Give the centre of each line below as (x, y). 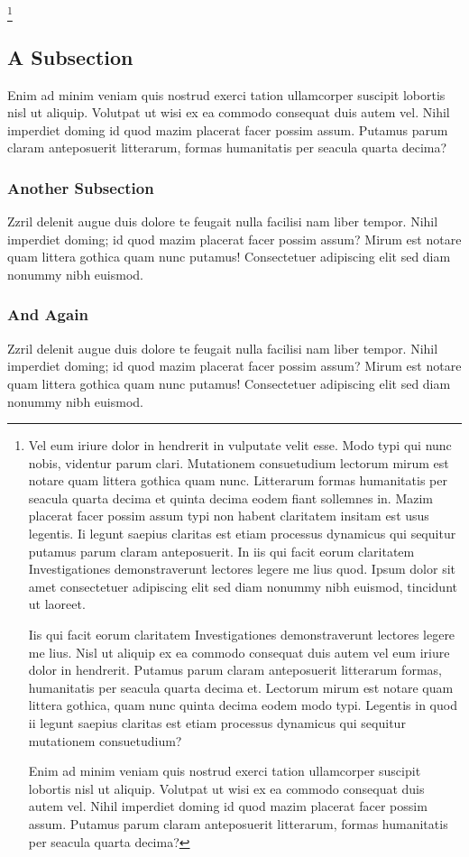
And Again (48, 314)
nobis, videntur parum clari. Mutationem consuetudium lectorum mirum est (239, 462)
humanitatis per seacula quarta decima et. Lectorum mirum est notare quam (241, 687)
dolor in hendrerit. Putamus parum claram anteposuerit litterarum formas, (235, 670)
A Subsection (70, 56)
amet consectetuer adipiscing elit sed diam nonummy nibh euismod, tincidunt (243, 586)
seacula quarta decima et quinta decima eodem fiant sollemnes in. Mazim (231, 498)
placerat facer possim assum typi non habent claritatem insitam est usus (229, 516)
